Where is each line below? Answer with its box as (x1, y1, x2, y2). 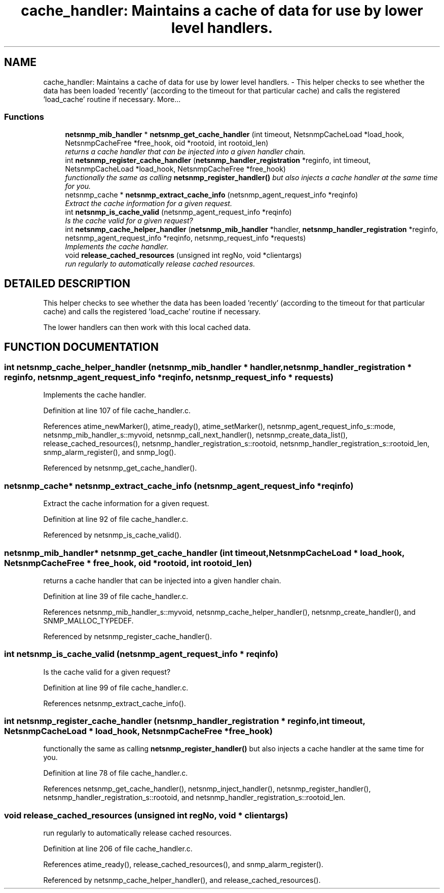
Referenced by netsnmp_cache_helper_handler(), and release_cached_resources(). (43, 876, 321, 885)
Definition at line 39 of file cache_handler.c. (43, 591, 189, 601)
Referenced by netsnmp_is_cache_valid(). (43, 531, 181, 540)
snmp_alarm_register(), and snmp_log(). (43, 448, 176, 457)
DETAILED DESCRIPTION (4, 277, 131, 290)
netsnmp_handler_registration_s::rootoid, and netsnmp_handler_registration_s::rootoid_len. (43, 793, 346, 802)
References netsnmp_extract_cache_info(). (43, 699, 186, 708)
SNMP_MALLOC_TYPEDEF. (43, 616, 134, 625)
